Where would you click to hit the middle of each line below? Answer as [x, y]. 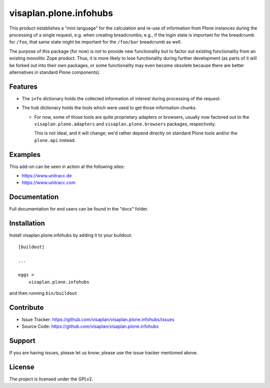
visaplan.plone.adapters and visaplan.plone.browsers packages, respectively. [125, 124]
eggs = [26, 275]
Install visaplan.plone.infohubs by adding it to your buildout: [71, 235]
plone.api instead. [55, 140]
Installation [27, 223]
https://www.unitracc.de [47, 176]
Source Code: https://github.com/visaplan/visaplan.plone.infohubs [90, 326]
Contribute [26, 308]
